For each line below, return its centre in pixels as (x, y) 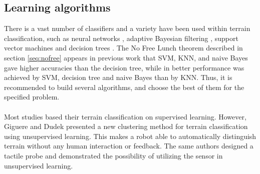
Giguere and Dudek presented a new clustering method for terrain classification (126, 126)
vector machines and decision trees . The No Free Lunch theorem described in (123, 48)
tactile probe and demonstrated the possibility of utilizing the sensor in (113, 155)
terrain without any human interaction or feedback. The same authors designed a (129, 146)
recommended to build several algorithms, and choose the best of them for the (124, 87)
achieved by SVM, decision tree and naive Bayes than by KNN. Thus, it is (118, 77)
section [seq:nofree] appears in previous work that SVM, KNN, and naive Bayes (126, 57)
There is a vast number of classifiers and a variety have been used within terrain (127, 28)
